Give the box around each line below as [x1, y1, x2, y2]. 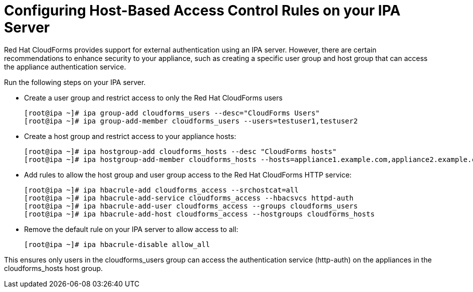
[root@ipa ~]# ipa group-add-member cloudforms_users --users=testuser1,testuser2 [24, 116, 358, 125]
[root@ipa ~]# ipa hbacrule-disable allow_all [24, 240, 210, 248]
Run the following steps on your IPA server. [4, 77, 146, 86]
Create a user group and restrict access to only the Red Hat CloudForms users [24, 93, 283, 102]
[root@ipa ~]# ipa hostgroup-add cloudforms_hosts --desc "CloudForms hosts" [24, 147, 337, 155]
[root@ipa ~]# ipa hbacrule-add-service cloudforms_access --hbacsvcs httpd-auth [24, 193, 354, 202]
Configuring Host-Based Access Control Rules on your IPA [4, 2, 401, 19]
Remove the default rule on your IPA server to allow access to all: [24, 224, 239, 233]
